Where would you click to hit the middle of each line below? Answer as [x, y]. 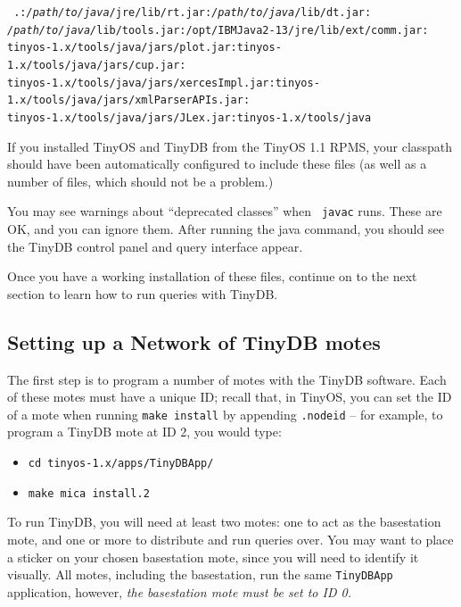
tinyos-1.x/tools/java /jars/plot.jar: [122, 48]
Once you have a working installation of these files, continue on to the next [212, 276]
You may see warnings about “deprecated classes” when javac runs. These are [225, 211]
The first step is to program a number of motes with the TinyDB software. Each [227, 379]
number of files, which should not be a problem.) [140, 181]
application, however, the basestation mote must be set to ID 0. [179, 591]
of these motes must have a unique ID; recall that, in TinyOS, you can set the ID [230, 397]
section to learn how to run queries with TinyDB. [143, 293]
